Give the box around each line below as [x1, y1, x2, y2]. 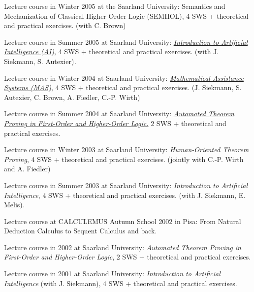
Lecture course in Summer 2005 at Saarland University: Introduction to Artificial [4, 36, 248, 47]
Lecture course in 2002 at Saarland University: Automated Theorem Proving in [4, 242, 241, 252]
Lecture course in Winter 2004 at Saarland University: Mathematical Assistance [4, 72, 244, 83]
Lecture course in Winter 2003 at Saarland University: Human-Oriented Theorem [4, 144, 249, 155]
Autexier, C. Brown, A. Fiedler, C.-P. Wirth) [4, 92, 140, 102]
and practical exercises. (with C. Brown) [4, 20, 126, 31]
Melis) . [4, 199, 25, 210]
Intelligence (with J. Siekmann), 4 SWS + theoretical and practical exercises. [4, 278, 237, 288]
